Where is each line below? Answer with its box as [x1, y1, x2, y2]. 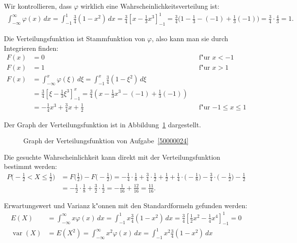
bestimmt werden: [4, 161, 57, 171]
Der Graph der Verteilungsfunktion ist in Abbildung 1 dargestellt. [4, 119, 201, 129]
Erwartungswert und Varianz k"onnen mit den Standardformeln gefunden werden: [4, 200, 247, 210]
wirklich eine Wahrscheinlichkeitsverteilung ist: [80, 1, 219, 11]
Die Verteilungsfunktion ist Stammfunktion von [4, 33, 145, 43]
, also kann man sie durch [151, 33, 229, 43]
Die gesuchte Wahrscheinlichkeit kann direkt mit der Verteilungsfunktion [4, 152, 220, 162]
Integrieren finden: [4, 43, 59, 53]
